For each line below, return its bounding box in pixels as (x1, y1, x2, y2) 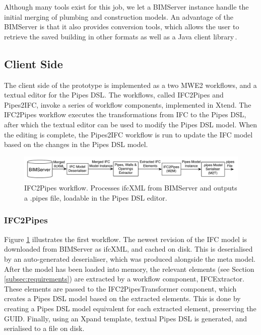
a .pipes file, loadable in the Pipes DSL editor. (24, 192, 167, 203)
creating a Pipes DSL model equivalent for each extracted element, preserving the (4, 303, 256, 313)
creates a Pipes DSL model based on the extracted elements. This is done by (4, 293, 241, 304)
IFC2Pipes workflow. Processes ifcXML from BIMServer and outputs (24, 182, 237, 193)
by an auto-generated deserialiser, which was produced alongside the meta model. (4, 253, 255, 264)
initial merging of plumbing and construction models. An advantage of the (4, 11, 233, 22)
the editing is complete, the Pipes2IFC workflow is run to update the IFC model (4, 129, 253, 139)
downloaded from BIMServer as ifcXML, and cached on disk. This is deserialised (4, 244, 253, 254)
